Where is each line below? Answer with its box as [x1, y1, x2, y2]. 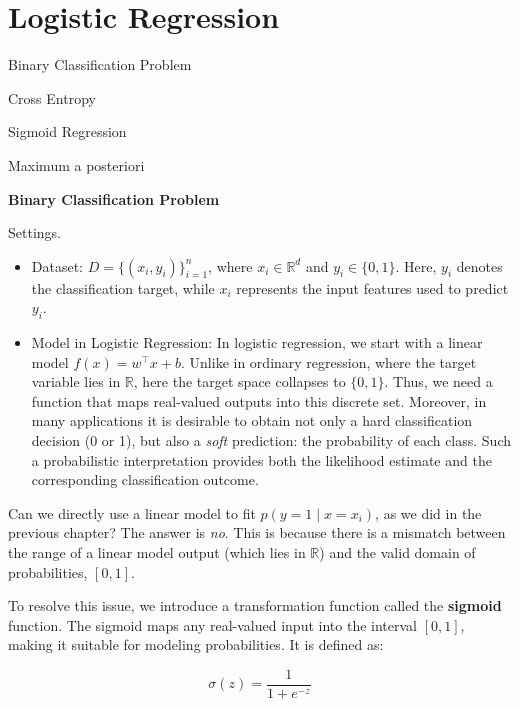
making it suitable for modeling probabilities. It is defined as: [8, 634, 384, 655]
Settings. [8, 222, 61, 243]
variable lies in [31, 371, 121, 392]
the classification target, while [31, 277, 215, 298]
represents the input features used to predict [236, 277, 509, 298]
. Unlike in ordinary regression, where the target [181, 351, 477, 372]
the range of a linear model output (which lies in [8, 542, 306, 563]
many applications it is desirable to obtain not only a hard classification [31, 410, 473, 431]
